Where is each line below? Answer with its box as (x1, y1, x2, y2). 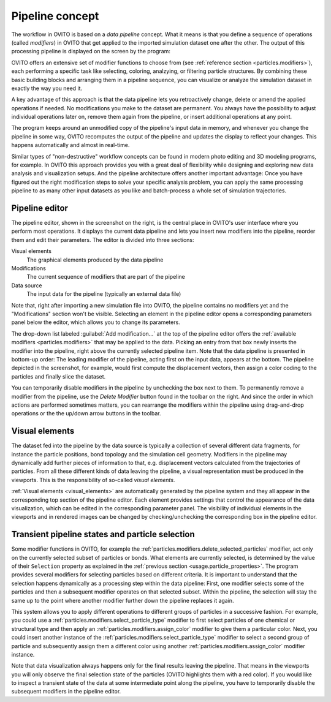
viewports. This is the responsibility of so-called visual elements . (11, 476, 175, 483)
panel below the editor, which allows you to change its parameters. (11, 319, 180, 326)
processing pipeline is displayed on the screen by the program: (11, 48, 171, 55)
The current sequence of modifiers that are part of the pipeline (26, 273, 185, 281)
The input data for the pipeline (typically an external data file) (26, 290, 181, 298)
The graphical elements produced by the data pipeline (26, 256, 164, 263)
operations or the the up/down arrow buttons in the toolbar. (11, 410, 161, 417)
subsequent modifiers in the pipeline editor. (11, 688, 121, 695)
